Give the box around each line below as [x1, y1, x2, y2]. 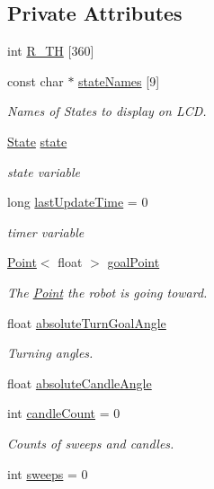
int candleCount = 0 [7, 404, 120, 422]
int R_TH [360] [7, 41, 94, 60]
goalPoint [107, 253, 160, 271]
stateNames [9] [78, 71, 160, 90]
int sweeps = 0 [7, 464, 88, 483]
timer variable [7, 222, 85, 241]
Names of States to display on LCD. [7, 102, 207, 120]
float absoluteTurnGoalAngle [7, 313, 166, 332]
